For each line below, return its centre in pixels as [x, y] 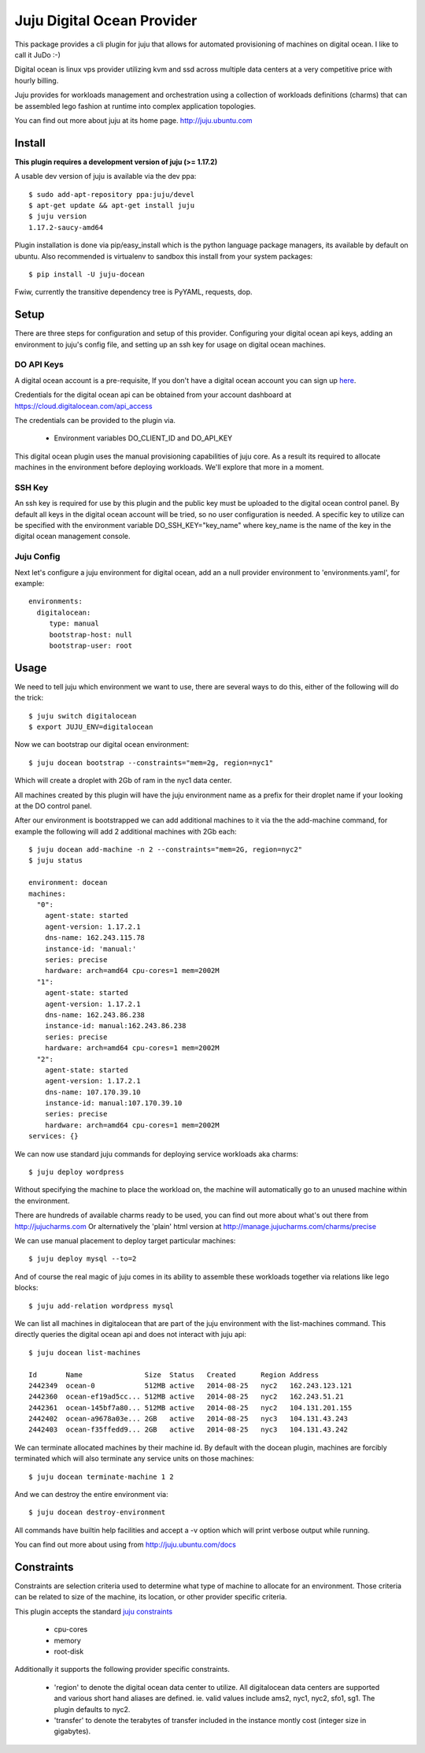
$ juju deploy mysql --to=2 [83, 1259]
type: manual [74, 624]
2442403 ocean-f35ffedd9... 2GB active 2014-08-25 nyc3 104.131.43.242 [188, 1430]
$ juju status [55, 860]
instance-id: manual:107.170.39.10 [113, 1103]
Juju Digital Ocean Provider [106, 20]
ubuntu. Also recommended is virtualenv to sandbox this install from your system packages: [164, 256]
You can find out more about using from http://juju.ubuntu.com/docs [125, 1545]
